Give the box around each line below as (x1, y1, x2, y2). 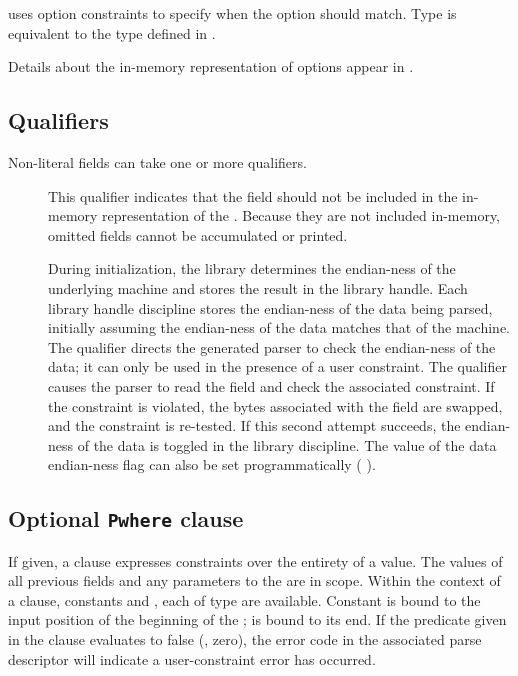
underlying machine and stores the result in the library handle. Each (48, 277, 468, 298)
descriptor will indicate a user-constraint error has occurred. (8, 648, 376, 669)
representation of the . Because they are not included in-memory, (102, 205, 501, 226)
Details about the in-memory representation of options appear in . (8, 56, 414, 77)
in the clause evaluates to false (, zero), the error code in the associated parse (8, 629, 482, 650)
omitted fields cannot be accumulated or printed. (48, 224, 348, 245)
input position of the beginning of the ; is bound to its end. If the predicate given (8, 609, 507, 630)
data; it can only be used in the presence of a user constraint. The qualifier (48, 356, 507, 377)
